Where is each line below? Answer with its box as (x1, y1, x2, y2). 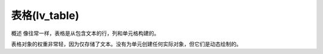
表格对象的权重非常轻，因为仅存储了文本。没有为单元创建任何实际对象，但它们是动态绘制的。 (11, 40, 242, 47)
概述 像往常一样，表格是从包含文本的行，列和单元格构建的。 (11, 30, 160, 37)
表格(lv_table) (11, 9, 80, 22)
